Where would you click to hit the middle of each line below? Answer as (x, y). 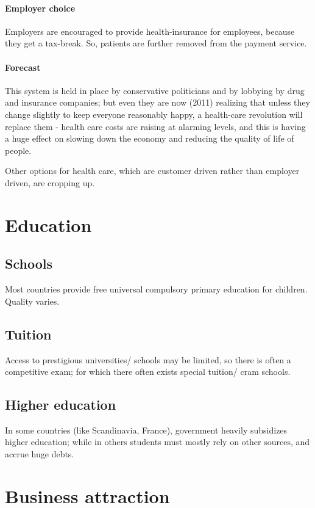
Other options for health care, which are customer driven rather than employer (152, 171)
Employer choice (40, 8)
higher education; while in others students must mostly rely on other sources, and (157, 442)
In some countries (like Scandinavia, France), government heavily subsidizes (146, 430)
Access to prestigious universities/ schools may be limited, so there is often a (148, 359)
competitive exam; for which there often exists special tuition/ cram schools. (148, 372)
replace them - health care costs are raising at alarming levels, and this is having (155, 126)
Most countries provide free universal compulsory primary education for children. (156, 289)
